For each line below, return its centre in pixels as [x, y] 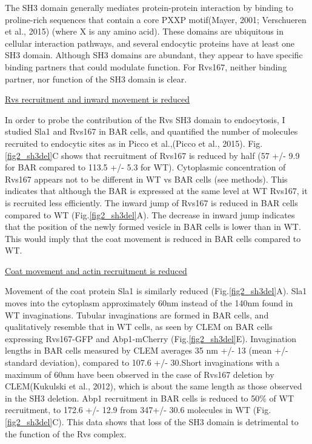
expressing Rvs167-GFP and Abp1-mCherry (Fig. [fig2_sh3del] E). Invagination [151, 338]
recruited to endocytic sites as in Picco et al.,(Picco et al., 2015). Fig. [134, 143]
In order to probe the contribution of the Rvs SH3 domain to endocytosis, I [145, 119]
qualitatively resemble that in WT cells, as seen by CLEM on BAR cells [139, 327]
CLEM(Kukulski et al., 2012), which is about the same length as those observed [154, 386]
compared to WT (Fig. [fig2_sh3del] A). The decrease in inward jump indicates [150, 214]
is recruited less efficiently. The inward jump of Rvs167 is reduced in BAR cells [151, 202]
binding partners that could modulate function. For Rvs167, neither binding [146, 66]
